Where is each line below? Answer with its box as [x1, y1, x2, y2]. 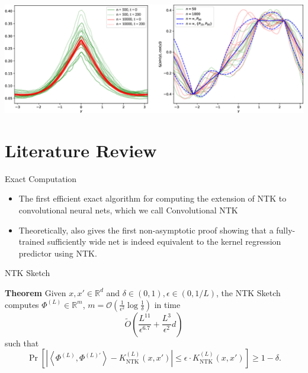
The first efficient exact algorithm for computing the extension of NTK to [18, 192, 287, 205]
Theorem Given [5, 286, 66, 299]
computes [5, 298, 39, 310]
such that [5, 336, 39, 349]
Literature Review [5, 138, 157, 162]
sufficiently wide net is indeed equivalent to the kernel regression [47, 235, 281, 248]
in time [154, 298, 181, 310]
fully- [276, 223, 296, 236]
